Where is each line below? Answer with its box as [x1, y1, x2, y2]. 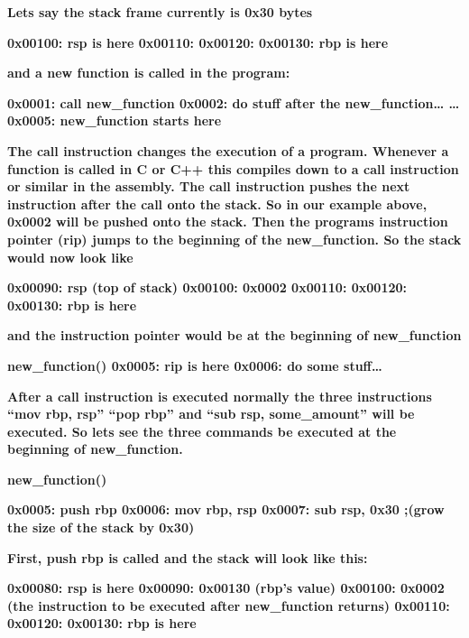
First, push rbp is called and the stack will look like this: [7, 548, 368, 567]
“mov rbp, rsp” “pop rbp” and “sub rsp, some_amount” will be [7, 404, 415, 423]
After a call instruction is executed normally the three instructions [7, 386, 432, 405]
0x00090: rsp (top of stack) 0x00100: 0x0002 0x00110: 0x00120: [7, 278, 408, 297]
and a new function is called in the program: [7, 63, 290, 82]
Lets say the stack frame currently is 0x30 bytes [7, 3, 313, 21]
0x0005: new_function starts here [7, 111, 222, 130]
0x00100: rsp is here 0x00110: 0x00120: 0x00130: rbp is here [7, 32, 389, 51]
